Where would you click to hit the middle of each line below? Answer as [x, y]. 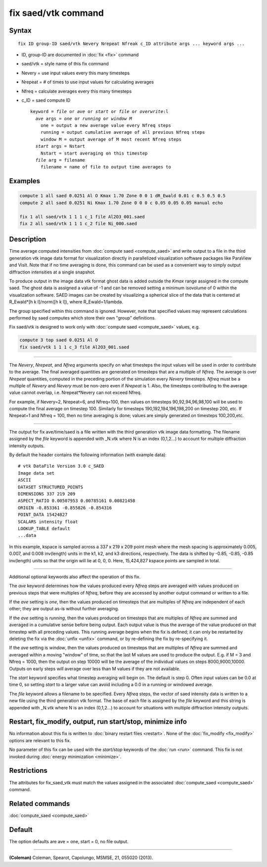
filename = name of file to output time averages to [106, 167]
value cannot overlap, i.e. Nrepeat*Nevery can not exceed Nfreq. [75, 393]
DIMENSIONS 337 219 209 [47, 494]
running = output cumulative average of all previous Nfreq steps [123, 132]
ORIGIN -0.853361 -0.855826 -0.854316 [65, 508]
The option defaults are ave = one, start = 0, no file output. [69, 841]
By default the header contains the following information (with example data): [88, 455]
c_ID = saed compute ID [46, 100]
